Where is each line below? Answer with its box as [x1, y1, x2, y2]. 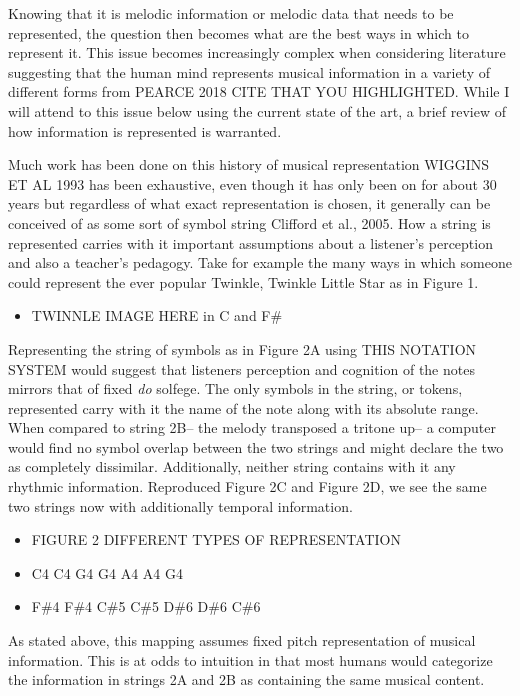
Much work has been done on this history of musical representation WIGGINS [8, 154, 490, 175]
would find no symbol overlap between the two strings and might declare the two [8, 436, 504, 457]
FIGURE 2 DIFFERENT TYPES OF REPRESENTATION [31, 529, 402, 550]
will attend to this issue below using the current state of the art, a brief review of [8, 100, 506, 121]
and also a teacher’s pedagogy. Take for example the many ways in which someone [8, 252, 512, 273]
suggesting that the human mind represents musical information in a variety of [8, 61, 490, 82]
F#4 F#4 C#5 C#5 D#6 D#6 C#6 [31, 596, 261, 617]
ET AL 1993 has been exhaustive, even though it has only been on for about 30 [8, 173, 497, 194]
